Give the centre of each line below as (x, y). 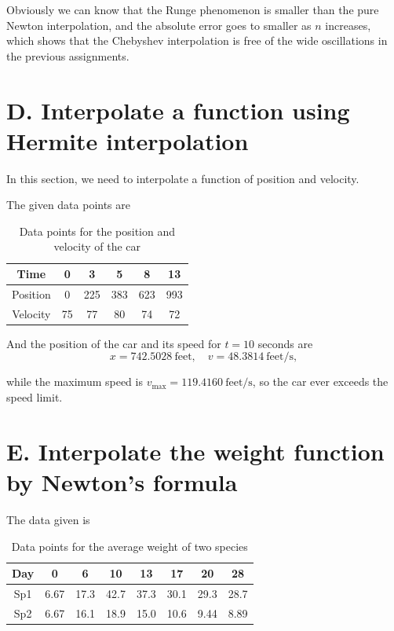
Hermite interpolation (128, 140)
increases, (348, 25)
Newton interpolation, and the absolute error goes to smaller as (159, 25)
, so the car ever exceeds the (320, 382)
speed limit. (35, 397)
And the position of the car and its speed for (114, 343)
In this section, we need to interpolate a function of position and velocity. (183, 178)
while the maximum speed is (75, 382)
